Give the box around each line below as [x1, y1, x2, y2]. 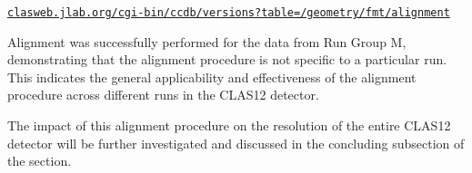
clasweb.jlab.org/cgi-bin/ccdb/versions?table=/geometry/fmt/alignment [7, 6, 450, 19]
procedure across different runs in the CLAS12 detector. [7, 85, 319, 104]
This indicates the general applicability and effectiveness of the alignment [7, 67, 417, 86]
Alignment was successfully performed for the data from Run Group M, [7, 32, 407, 51]
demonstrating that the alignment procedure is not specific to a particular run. [7, 50, 447, 69]
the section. [7, 151, 72, 170]
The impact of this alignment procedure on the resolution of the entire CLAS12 [7, 116, 451, 135]
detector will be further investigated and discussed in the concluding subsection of [7, 133, 465, 152]
